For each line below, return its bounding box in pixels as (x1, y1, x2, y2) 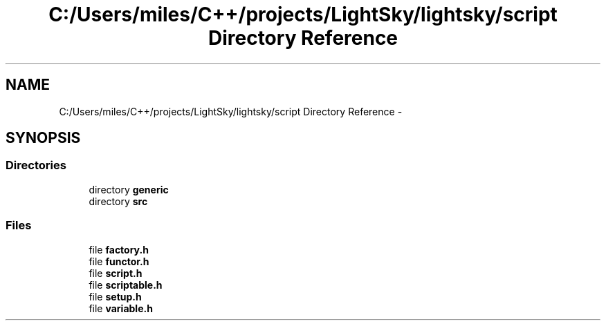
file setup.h (89, 290, 142, 303)
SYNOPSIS (6, 129, 81, 147)
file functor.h (89, 255, 149, 267)
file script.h (89, 267, 143, 279)
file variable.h (89, 302, 153, 314)
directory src (89, 195, 148, 207)
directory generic (89, 183, 169, 195)
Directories (6, 158, 66, 173)
